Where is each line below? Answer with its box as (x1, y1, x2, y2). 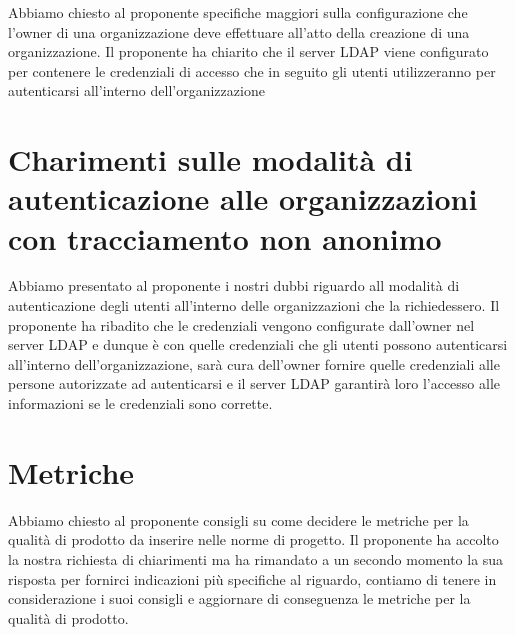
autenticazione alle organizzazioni (8, 178, 478, 219)
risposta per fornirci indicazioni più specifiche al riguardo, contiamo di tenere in (8, 568, 497, 589)
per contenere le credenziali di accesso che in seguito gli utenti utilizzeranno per (8, 60, 496, 81)
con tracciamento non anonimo (8, 217, 442, 258)
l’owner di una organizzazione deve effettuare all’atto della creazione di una (8, 21, 470, 42)
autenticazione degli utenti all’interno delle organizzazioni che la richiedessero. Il (8, 295, 500, 316)
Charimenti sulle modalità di (8, 139, 413, 180)
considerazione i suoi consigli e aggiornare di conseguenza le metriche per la (8, 588, 471, 609)
